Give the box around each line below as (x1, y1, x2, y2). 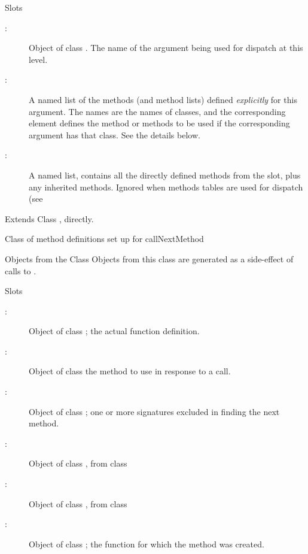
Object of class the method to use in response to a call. (29, 365, 231, 377)
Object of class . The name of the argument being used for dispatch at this (29, 41, 303, 54)
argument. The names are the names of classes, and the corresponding (29, 105, 286, 117)
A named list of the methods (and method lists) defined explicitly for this (29, 93, 297, 105)
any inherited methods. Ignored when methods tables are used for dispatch (29, 180, 303, 193)
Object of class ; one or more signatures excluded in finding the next (29, 405, 280, 417)
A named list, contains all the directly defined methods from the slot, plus (29, 168, 301, 181)
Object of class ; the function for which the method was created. (29, 537, 264, 550)
